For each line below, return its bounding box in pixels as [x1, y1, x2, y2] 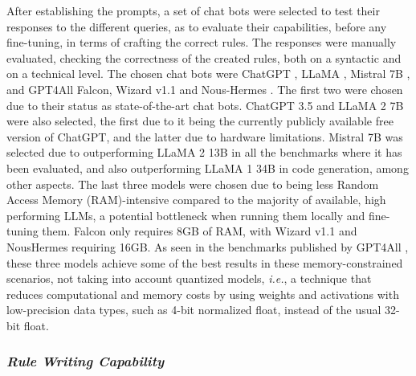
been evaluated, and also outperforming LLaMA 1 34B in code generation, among [6, 159, 409, 176]
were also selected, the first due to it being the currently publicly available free [6, 112, 394, 129]
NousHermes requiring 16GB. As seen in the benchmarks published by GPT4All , [6, 238, 409, 255]
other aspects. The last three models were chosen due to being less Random [6, 175, 379, 192]
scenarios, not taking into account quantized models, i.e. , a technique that [6, 270, 372, 287]
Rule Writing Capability [6, 351, 165, 371]
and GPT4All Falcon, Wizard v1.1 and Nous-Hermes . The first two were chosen [6, 80, 403, 97]
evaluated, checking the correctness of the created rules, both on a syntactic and [6, 49, 402, 66]
